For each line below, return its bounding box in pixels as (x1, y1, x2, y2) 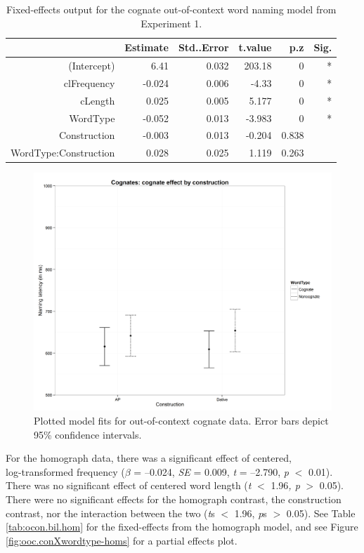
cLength (80, 93, 115, 107)
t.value (238, 40, 272, 55)
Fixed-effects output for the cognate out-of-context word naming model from (6, 2, 337, 16)
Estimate (124, 40, 169, 55)
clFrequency (63, 75, 115, 90)
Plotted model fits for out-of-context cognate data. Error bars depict (34, 413, 329, 428)
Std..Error (178, 40, 229, 55)
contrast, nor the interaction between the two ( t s (6, 505, 215, 520)
